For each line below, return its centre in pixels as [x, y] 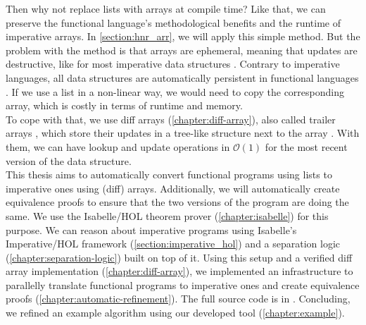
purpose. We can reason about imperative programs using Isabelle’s [151, 229]
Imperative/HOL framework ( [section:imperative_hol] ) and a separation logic [173, 244]
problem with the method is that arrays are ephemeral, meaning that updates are [182, 50]
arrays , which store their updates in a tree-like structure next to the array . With [183, 133]
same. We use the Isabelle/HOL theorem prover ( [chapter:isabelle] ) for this [167, 215]
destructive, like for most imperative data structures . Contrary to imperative [173, 64]
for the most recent [306, 146]
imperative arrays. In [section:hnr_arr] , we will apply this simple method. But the [183, 36]
